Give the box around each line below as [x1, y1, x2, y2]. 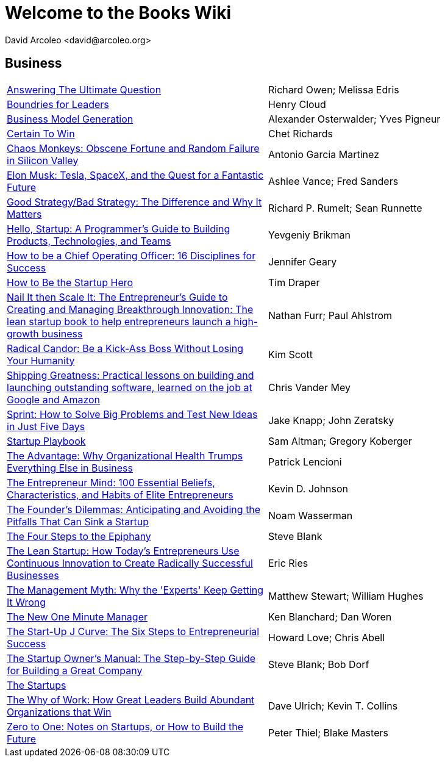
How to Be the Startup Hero [7, 276, 133, 289]
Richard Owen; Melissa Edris [268, 83, 399, 96]
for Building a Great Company [7, 664, 143, 677]
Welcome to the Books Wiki [5, 2, 232, 23]
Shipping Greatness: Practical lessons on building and [7, 368, 254, 381]
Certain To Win [7, 127, 75, 140]
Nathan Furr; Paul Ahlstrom [268, 309, 393, 322]
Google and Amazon [7, 393, 101, 406]
